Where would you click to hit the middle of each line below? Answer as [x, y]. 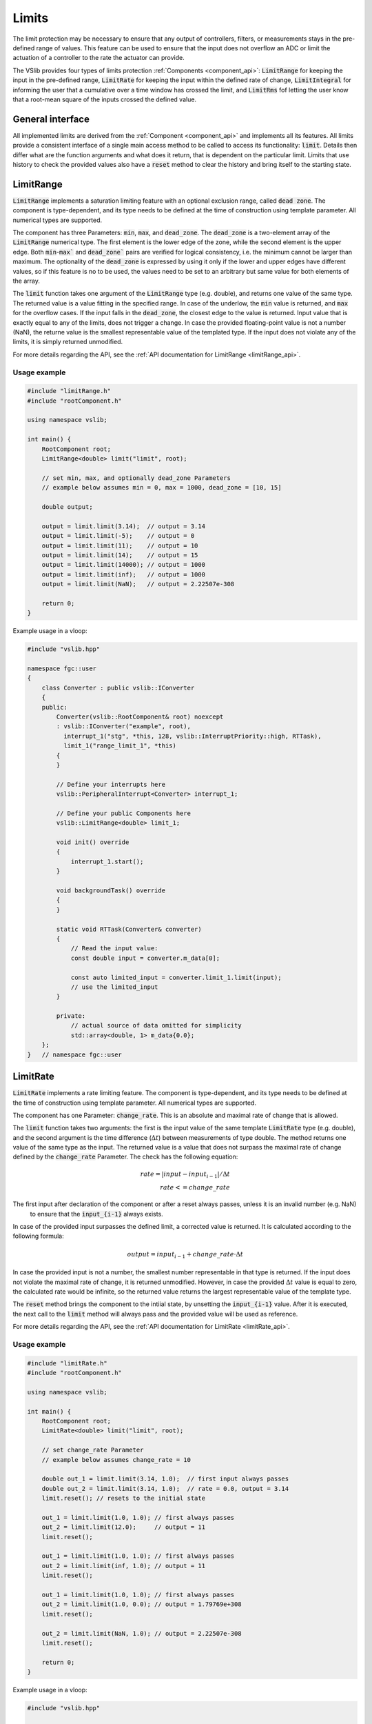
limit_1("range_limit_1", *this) [120, 746]
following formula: [39, 1236]
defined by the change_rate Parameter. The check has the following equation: [125, 1157]
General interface [51, 119]
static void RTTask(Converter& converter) [129, 929]
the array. [27, 281]
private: [71, 1016]
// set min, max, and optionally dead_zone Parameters [136, 478]
